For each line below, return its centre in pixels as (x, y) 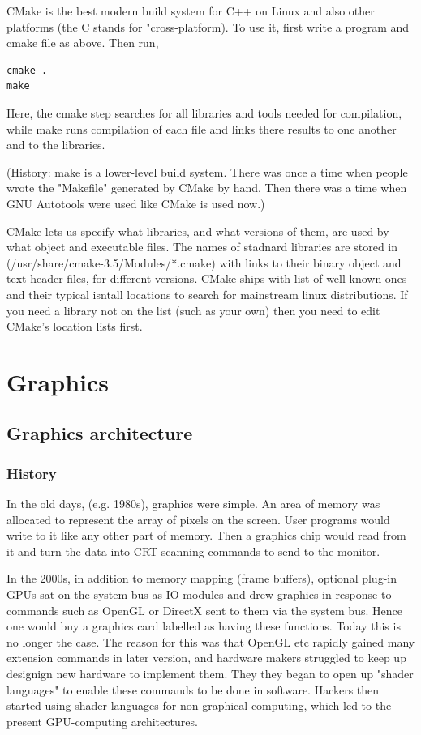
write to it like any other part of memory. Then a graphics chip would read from (206, 535)
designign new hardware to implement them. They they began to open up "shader (210, 673)
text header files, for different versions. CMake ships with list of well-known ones (207, 278)
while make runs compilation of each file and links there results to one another (202, 128)
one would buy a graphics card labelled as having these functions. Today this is (204, 626)
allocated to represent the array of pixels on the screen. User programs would (198, 519)
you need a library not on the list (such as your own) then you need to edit (193, 310)
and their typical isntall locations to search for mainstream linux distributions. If (207, 294)
